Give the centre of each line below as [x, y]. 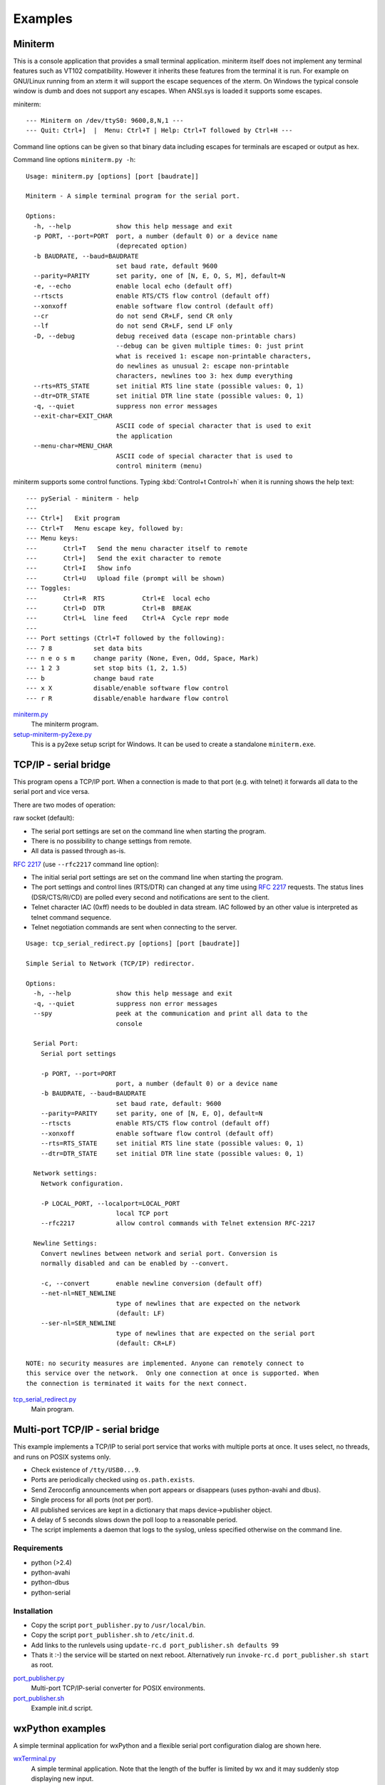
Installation [33, 1611]
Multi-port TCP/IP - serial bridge [86, 1430]
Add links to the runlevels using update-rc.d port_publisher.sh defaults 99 [155, 1645]
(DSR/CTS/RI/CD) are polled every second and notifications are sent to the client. [150, 897]
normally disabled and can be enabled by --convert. [135, 1263]
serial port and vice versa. [51, 792]
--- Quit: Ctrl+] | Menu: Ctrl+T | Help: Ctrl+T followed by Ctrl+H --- [159, 131]
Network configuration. [82, 1183]
